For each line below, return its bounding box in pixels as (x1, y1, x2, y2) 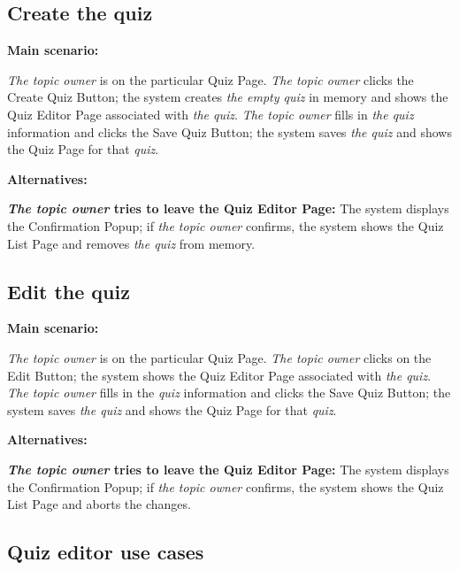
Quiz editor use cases (7, 538, 204, 566)
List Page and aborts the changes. (7, 495, 191, 513)
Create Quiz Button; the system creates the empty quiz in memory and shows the (7, 88, 448, 106)
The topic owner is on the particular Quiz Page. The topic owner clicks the (7, 70, 414, 89)
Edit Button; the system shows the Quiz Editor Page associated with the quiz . (7, 366, 432, 384)
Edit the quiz (7, 277, 130, 304)
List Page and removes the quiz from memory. (7, 234, 256, 252)
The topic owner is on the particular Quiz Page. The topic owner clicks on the (7, 348, 432, 366)
